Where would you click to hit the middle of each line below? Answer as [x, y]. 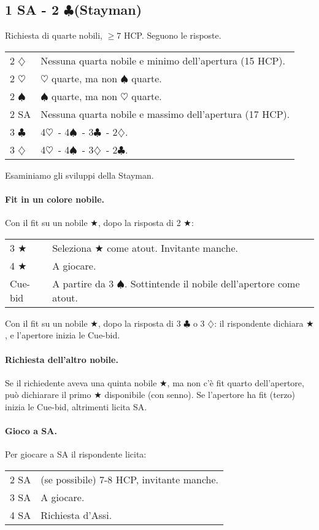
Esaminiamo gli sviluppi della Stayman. [79, 175]
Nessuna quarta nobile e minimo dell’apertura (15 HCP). [163, 60]
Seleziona [72, 247]
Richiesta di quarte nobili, [54, 35]
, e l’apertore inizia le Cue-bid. [63, 335]
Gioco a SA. [31, 431]
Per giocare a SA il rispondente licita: [76, 454]
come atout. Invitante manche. [172, 247]
